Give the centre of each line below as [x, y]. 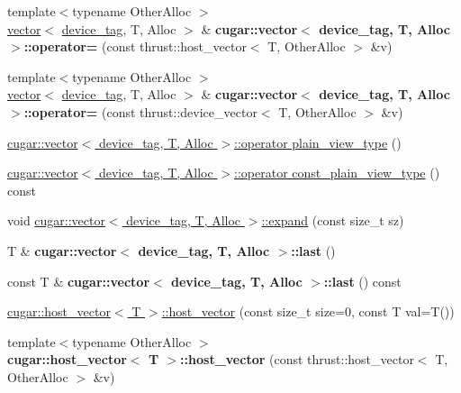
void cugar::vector [56, 220]
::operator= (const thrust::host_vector [135, 46]
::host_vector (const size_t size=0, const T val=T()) [308, 311]
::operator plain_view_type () [318, 142]
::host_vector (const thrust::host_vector [297, 359]
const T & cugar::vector [79, 281]
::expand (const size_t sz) [333, 220]
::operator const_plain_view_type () [337, 173]
